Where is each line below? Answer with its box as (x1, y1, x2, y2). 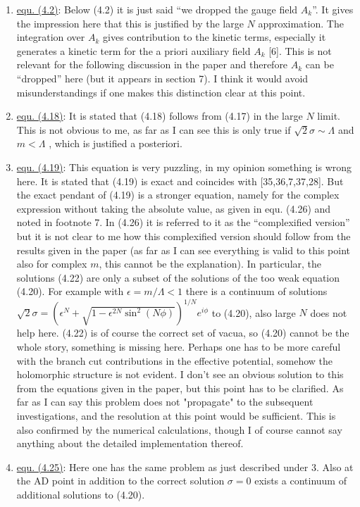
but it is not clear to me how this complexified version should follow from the (16, 228, 351, 243)
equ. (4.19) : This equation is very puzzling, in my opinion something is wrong (16, 159, 352, 174)
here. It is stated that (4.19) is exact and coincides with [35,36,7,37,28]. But (16, 173, 344, 188)
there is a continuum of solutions (185, 284, 328, 299)
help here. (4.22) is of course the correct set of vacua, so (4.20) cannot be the (16, 325, 349, 340)
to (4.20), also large (211, 305, 296, 320)
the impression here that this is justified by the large (16, 15, 244, 30)
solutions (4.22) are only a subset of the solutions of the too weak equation (16, 270, 340, 284)
